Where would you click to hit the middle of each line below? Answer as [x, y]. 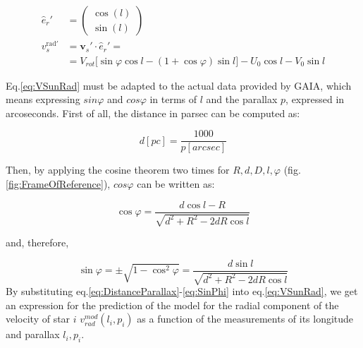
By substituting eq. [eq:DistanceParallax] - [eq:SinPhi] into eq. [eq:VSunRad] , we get [182, 291]
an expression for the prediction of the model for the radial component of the [172, 305]
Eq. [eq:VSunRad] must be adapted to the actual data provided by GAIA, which [179, 85]
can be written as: [176, 184]
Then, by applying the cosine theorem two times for [118, 170]
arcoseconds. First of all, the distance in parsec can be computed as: [153, 113]
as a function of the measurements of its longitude [245, 319]
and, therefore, [37, 242]
